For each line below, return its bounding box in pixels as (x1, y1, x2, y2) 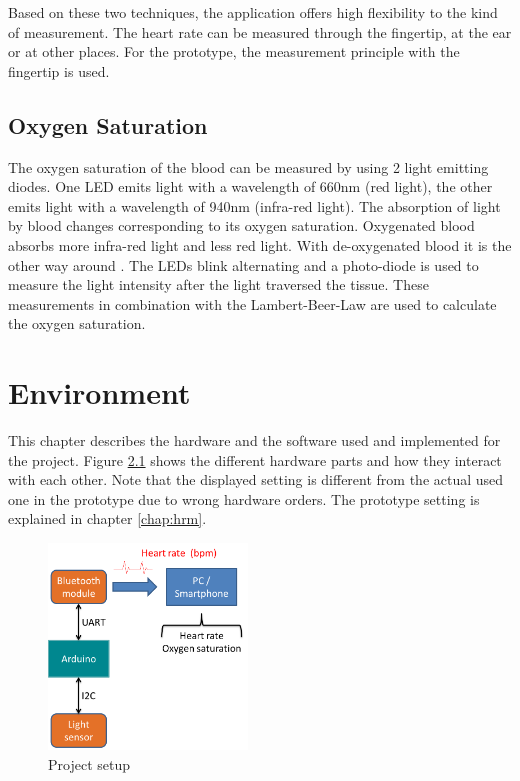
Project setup (48, 753, 130, 774)
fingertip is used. (8, 60, 110, 81)
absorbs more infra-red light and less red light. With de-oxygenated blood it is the (8, 234, 512, 255)
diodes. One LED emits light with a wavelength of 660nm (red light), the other (8, 176, 493, 197)
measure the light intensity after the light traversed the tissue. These (8, 274, 429, 295)
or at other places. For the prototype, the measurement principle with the (8, 41, 460, 62)
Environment (8, 372, 191, 413)
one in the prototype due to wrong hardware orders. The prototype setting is (8, 488, 480, 509)
